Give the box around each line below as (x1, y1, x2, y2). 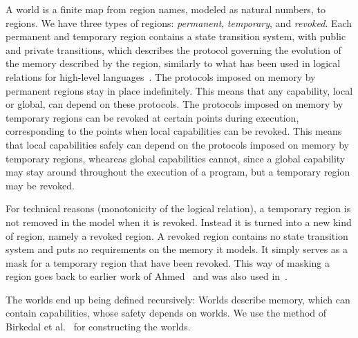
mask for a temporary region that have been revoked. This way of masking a (6, 255, 330, 270)
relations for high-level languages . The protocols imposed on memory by (6, 69, 316, 84)
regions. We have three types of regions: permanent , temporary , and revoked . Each (6, 15, 352, 30)
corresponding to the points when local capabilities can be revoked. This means (6, 124, 342, 138)
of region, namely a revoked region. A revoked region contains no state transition (6, 228, 348, 243)
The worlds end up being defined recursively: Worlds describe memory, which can (6, 292, 350, 306)
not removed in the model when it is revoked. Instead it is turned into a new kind (6, 214, 352, 229)
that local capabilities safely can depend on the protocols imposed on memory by (6, 137, 349, 151)
